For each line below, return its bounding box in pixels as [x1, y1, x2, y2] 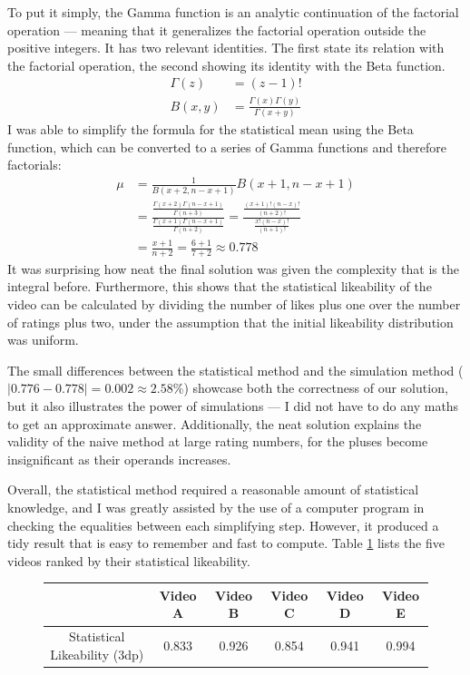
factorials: [7, 155, 62, 174]
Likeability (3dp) [50, 644, 144, 663]
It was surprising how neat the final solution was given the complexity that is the [7, 259, 459, 278]
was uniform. [7, 330, 79, 349]
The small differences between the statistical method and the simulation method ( [7, 360, 464, 379]
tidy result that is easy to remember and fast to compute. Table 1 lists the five [7, 533, 445, 553]
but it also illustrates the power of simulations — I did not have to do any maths [7, 396, 459, 415]
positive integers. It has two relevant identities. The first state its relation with [7, 38, 445, 57]
